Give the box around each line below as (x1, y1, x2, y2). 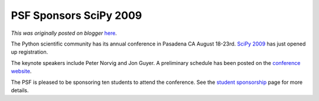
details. (11, 86, 29, 94)
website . (11, 68, 32, 75)
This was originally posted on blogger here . (11, 30, 118, 37)
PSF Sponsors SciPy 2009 (11, 9, 142, 22)
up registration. (11, 48, 48, 56)
